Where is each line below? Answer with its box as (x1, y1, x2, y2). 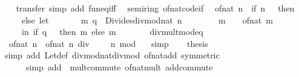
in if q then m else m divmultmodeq (21, 25, 203, 38)
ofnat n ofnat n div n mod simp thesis (8, 37, 208, 49)
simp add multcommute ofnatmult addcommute (25, 60, 213, 73)
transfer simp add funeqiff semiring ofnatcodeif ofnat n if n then (16, 2, 295, 14)
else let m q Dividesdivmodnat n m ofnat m (21, 13, 273, 26)
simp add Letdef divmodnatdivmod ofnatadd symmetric (4, 49, 220, 61)
